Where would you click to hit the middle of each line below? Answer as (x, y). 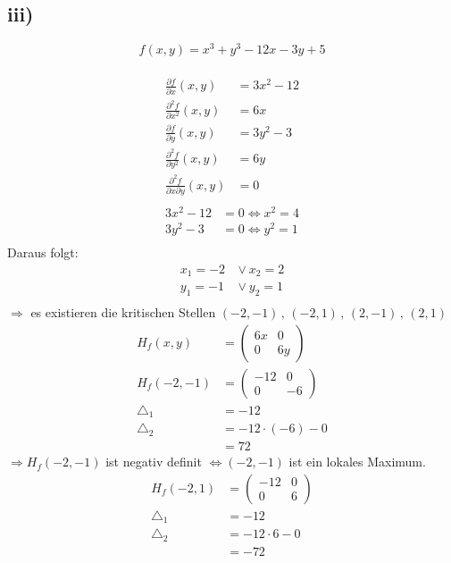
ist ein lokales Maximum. (357, 462)
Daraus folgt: (43, 252)
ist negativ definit (154, 462)
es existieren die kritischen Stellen (123, 312)
